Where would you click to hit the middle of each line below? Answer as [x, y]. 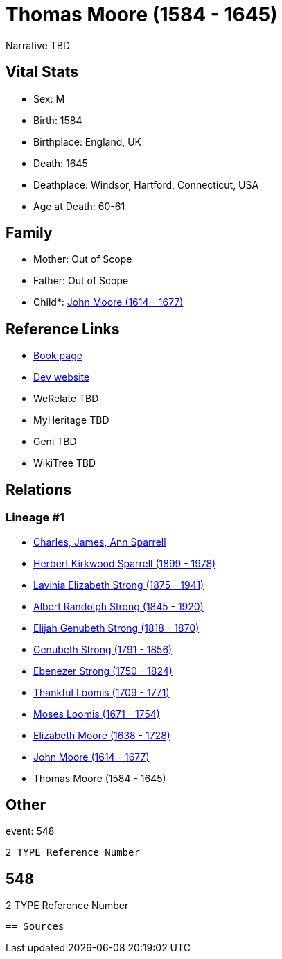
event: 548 [30, 831]
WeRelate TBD [66, 399]
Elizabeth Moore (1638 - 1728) [102, 735]
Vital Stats [42, 72]
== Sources [35, 927]
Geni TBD [55, 442]
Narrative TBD [38, 45]
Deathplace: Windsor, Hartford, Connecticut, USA [146, 184]
